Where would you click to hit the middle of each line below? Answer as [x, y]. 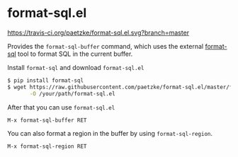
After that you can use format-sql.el [61, 107]
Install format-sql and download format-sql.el [76, 67]
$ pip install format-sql [45, 80]
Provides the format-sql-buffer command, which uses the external [106, 46]
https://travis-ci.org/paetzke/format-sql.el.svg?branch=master [98, 33]
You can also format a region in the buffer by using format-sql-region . [110, 134]
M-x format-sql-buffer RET [47, 120]
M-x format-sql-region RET [47, 146]
